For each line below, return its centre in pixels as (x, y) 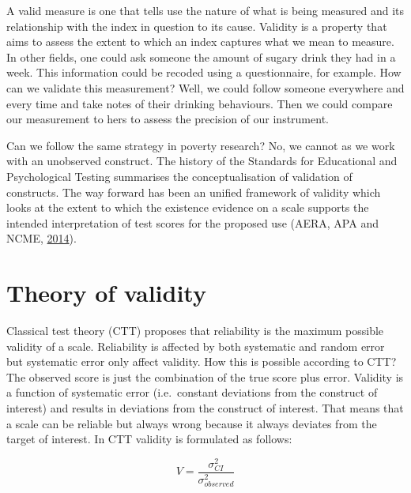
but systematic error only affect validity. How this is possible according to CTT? (202, 361)
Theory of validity (106, 293)
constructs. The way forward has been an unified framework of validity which (194, 192)
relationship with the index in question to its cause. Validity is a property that (197, 26)
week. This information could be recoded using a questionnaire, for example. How (204, 72)
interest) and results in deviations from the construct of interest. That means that (205, 408)
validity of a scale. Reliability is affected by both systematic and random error (196, 346)
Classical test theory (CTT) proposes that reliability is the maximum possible (195, 331)
